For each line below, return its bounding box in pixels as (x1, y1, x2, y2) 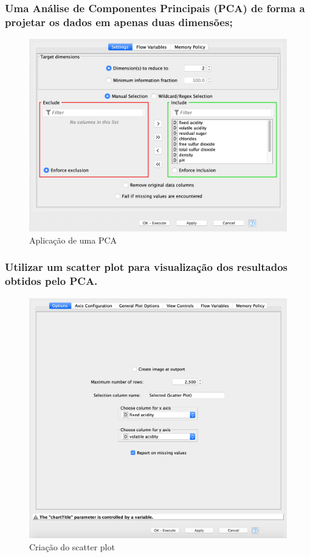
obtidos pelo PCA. (5, 273, 98, 289)
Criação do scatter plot (29, 540, 115, 553)
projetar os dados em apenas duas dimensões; (5, 14, 233, 29)
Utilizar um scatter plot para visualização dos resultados (5, 259, 288, 275)
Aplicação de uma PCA (29, 233, 117, 246)
